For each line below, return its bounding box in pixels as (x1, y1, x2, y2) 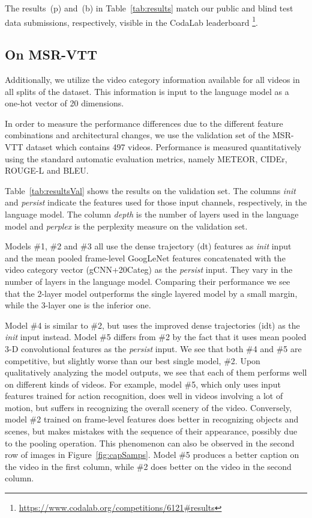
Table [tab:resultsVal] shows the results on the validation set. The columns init (5, 184, 296, 197)
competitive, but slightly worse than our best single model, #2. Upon (5, 354, 260, 367)
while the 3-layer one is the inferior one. (5, 299, 151, 311)
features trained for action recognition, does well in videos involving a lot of (5, 389, 283, 402)
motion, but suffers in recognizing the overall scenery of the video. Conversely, (5, 401, 292, 413)
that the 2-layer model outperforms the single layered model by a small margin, (5, 287, 298, 299)
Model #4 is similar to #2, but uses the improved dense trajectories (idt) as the (5, 318, 300, 331)
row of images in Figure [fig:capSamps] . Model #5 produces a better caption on (5, 448, 299, 461)
